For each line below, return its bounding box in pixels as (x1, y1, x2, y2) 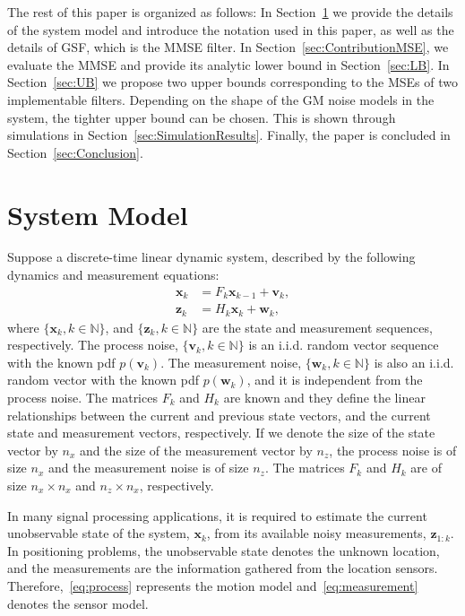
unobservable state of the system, (7, 524, 190, 542)
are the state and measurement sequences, (202, 317, 433, 336)
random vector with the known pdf (7, 370, 199, 389)
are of (410, 458, 442, 477)
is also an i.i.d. (374, 352, 454, 371)
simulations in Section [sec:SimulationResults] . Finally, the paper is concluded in (7, 126, 451, 144)
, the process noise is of (329, 440, 457, 459)
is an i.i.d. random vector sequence (248, 335, 439, 354)
